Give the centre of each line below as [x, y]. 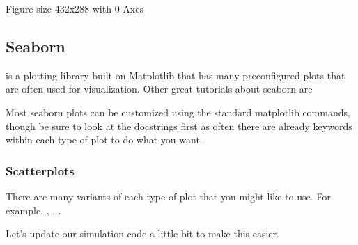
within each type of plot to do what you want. [104, 140]
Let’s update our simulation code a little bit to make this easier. [142, 234]
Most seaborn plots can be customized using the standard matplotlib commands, [178, 112]
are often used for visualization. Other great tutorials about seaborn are [159, 89]
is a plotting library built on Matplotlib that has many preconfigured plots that [176, 75]
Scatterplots [40, 170]
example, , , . [33, 210]
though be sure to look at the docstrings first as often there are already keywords [179, 126]
